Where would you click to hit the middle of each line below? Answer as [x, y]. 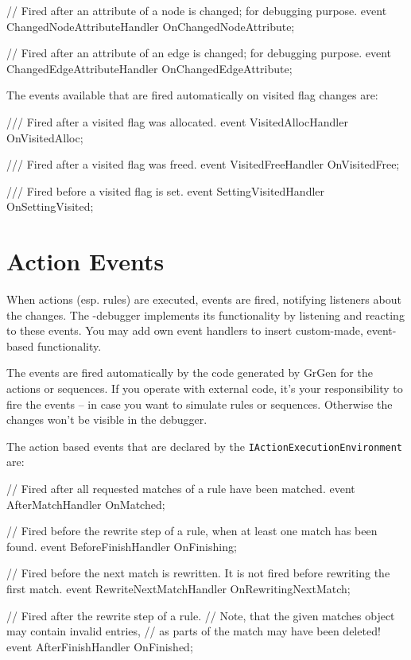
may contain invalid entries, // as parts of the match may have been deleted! [194, 631]
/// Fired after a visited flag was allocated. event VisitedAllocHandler [177, 121]
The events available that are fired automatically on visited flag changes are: [192, 95]
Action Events [85, 261]
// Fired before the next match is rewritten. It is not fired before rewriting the [198, 573]
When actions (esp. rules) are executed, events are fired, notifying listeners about [204, 299]
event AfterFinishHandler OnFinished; [100, 646]
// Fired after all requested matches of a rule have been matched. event [181, 489]
